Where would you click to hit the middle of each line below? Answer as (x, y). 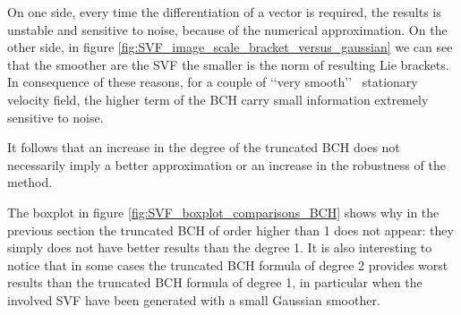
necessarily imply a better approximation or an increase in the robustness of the (226, 164)
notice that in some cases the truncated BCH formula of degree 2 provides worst (228, 264)
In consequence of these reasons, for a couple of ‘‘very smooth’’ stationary (213, 82)
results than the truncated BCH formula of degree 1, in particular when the (215, 282)
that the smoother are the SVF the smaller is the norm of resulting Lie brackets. (228, 64)
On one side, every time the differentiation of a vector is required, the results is (224, 12)
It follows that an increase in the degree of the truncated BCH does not (204, 147)
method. (30, 182)
